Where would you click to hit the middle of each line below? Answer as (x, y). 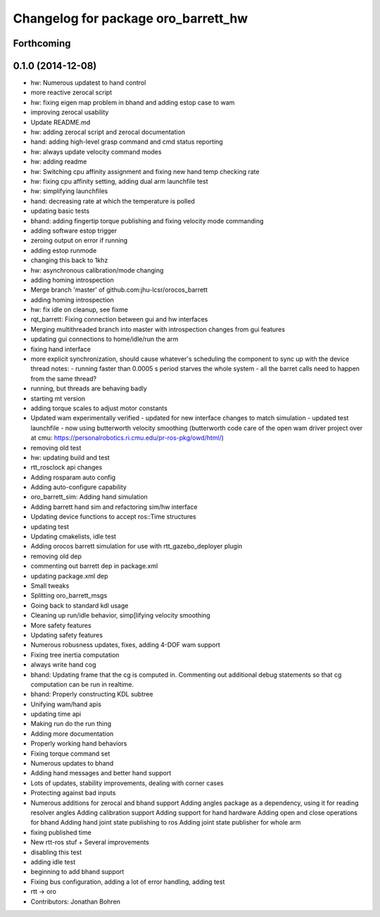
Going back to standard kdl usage (80, 605)
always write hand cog (63, 665)
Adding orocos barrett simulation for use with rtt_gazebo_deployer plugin (137, 546)
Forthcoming (42, 43)
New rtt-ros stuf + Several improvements (90, 842)
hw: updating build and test (70, 457)
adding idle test (53, 862)
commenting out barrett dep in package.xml (94, 566)
